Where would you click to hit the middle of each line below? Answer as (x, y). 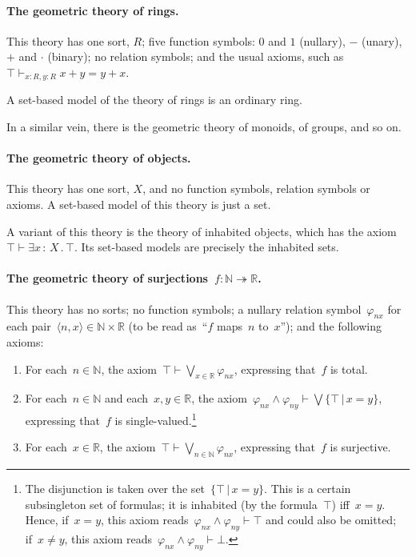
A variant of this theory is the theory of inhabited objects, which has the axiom (202, 231)
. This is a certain (308, 489)
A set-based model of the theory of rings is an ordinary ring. (154, 100)
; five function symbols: (198, 40)
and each (127, 398)
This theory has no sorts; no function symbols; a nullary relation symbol (184, 309)
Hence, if (47, 520)
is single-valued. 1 (156, 419)
